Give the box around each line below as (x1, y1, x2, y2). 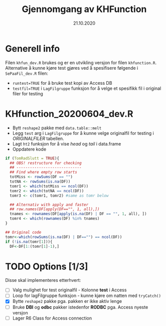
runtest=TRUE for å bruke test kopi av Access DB (12, 80, 112, 86)
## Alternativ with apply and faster (10, 202, 89, 207)
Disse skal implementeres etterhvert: (5, 277, 81, 283)
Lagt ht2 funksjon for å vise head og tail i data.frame (12, 140, 121, 146)
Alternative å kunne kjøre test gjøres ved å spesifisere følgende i (5, 65, 138, 71)
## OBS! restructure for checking (10, 160, 82, 166)
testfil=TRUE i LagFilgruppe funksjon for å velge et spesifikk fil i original (12, 85, 161, 91)
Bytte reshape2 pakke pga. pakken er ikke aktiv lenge (12, 298, 122, 304)
